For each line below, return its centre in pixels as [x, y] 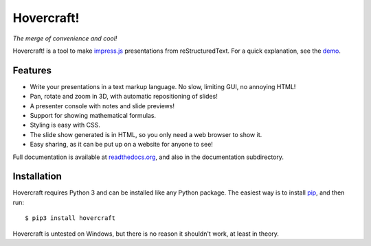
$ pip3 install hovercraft [70, 218]
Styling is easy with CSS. [65, 125]
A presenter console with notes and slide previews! [102, 106]
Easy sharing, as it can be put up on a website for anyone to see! [121, 145]
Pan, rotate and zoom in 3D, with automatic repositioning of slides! [124, 97]
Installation [37, 176]
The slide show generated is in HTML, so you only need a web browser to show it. [146, 134]
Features [32, 70]
